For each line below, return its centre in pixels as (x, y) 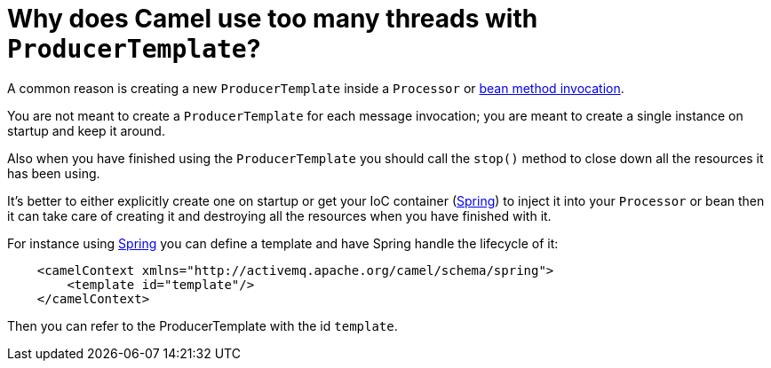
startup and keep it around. (86, 130)
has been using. (54, 173)
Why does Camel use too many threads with (273, 19)
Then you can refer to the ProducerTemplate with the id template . (203, 325)
